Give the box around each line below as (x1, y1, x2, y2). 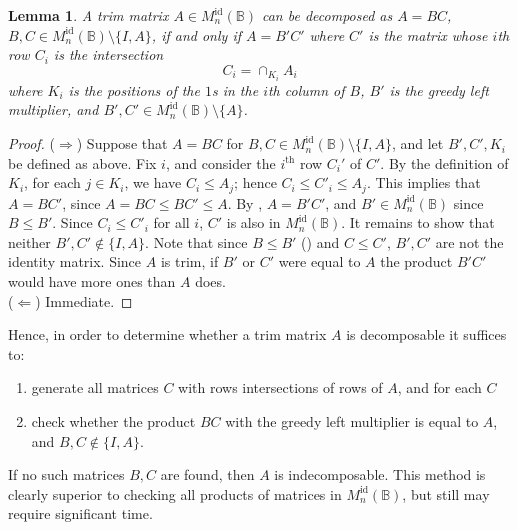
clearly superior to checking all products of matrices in (8, 483, 342, 504)
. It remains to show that (341, 212, 495, 233)
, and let (391, 133, 444, 154)
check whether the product (31, 411, 196, 432)
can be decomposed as (261, 5, 393, 25)
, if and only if (151, 24, 241, 45)
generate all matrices (31, 377, 159, 398)
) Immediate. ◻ (35, 290, 133, 311)
